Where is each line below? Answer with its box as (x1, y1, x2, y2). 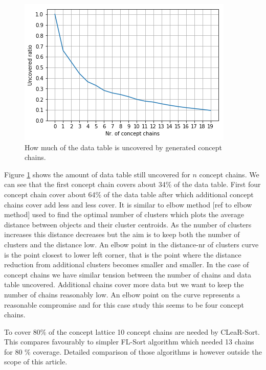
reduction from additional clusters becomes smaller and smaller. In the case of (4, 259, 249, 270)
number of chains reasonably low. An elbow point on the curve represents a (4, 289, 240, 299)
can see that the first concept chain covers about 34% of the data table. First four (4, 179, 261, 190)
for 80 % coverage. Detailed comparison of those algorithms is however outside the (4, 346, 262, 357)
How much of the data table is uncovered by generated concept (25, 142, 222, 152)
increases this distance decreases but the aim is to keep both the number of (4, 229, 240, 240)
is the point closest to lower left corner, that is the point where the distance (4, 249, 241, 260)
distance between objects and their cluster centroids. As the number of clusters (4, 219, 252, 229)
